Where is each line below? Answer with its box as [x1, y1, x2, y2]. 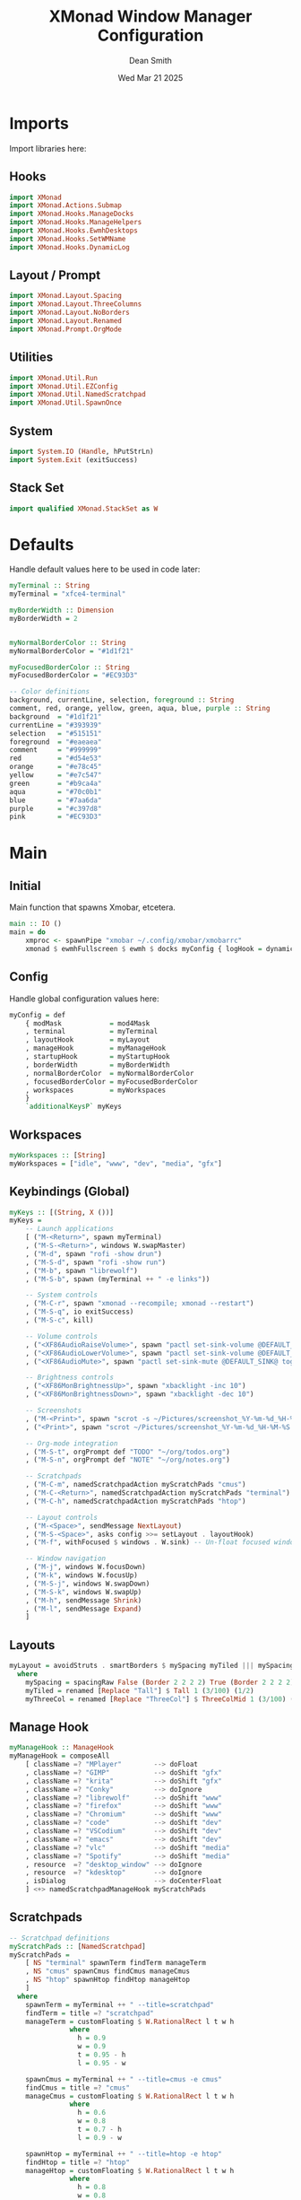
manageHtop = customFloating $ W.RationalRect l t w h [25, 2166, 235, 2175]
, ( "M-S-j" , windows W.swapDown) [25, 1579, 150, 1588]
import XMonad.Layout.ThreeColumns [9, 300, 142, 309]
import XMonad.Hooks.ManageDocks [9, 209, 134, 219]
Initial [9, 877, 41, 894]
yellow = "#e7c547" [9, 771, 102, 780]
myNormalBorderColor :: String [9, 638, 126, 647]
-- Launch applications [25, 1225, 115, 1234]
